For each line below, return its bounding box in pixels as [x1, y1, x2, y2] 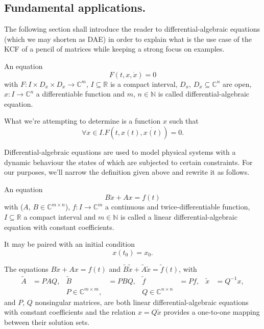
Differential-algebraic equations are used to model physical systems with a [4, 146, 236, 157]
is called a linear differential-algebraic [121, 211, 237, 222]
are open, [222, 78, 252, 89]
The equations [4, 264, 49, 274]
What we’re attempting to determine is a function [4, 115, 161, 126]
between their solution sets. [4, 316, 90, 327]
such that [169, 115, 199, 126]
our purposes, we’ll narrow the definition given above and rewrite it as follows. [4, 167, 250, 177]
